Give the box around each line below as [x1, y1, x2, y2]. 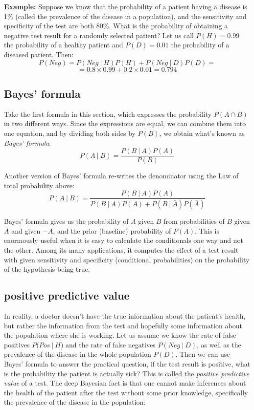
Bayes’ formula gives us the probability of [4, 216, 129, 226]
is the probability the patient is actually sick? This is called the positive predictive [4, 368, 250, 378]
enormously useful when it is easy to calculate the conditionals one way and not [4, 235, 243, 245]
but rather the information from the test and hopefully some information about [4, 320, 242, 330]
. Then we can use [175, 349, 230, 359]
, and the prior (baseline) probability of [53, 225, 171, 236]
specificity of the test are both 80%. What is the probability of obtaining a [4, 21, 228, 31]
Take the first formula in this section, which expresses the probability [4, 108, 212, 119]
